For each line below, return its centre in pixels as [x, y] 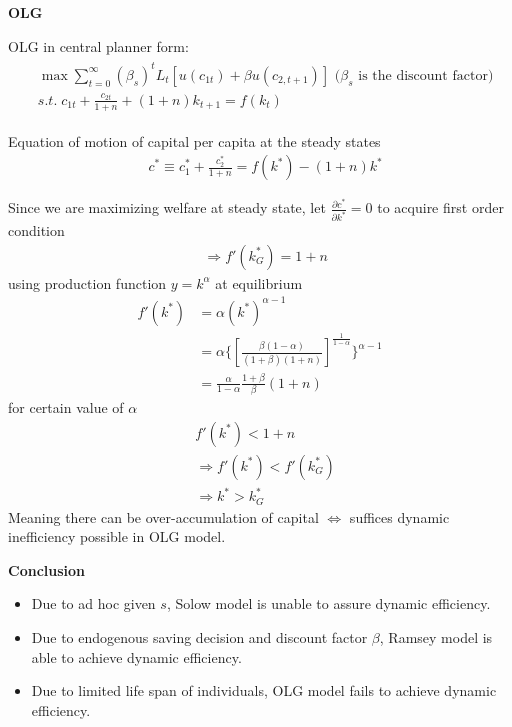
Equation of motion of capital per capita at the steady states [194, 140]
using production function [87, 282]
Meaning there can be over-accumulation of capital [163, 516]
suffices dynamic [399, 516]
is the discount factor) [426, 75]
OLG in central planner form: [98, 45]
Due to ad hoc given [93, 603]
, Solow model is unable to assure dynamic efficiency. [328, 603]
